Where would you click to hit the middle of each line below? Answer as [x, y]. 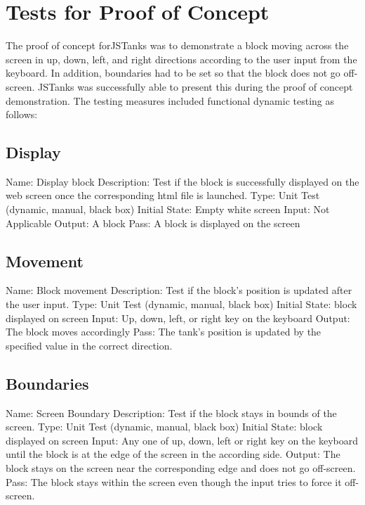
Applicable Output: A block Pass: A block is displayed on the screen [153, 223]
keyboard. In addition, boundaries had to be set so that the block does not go [173, 73]
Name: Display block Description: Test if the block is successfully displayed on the [182, 181]
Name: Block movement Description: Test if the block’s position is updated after [179, 290]
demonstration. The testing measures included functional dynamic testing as [170, 100]
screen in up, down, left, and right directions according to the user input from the [181, 59]
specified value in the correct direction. [89, 345]
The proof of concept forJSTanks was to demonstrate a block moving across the [177, 45]
